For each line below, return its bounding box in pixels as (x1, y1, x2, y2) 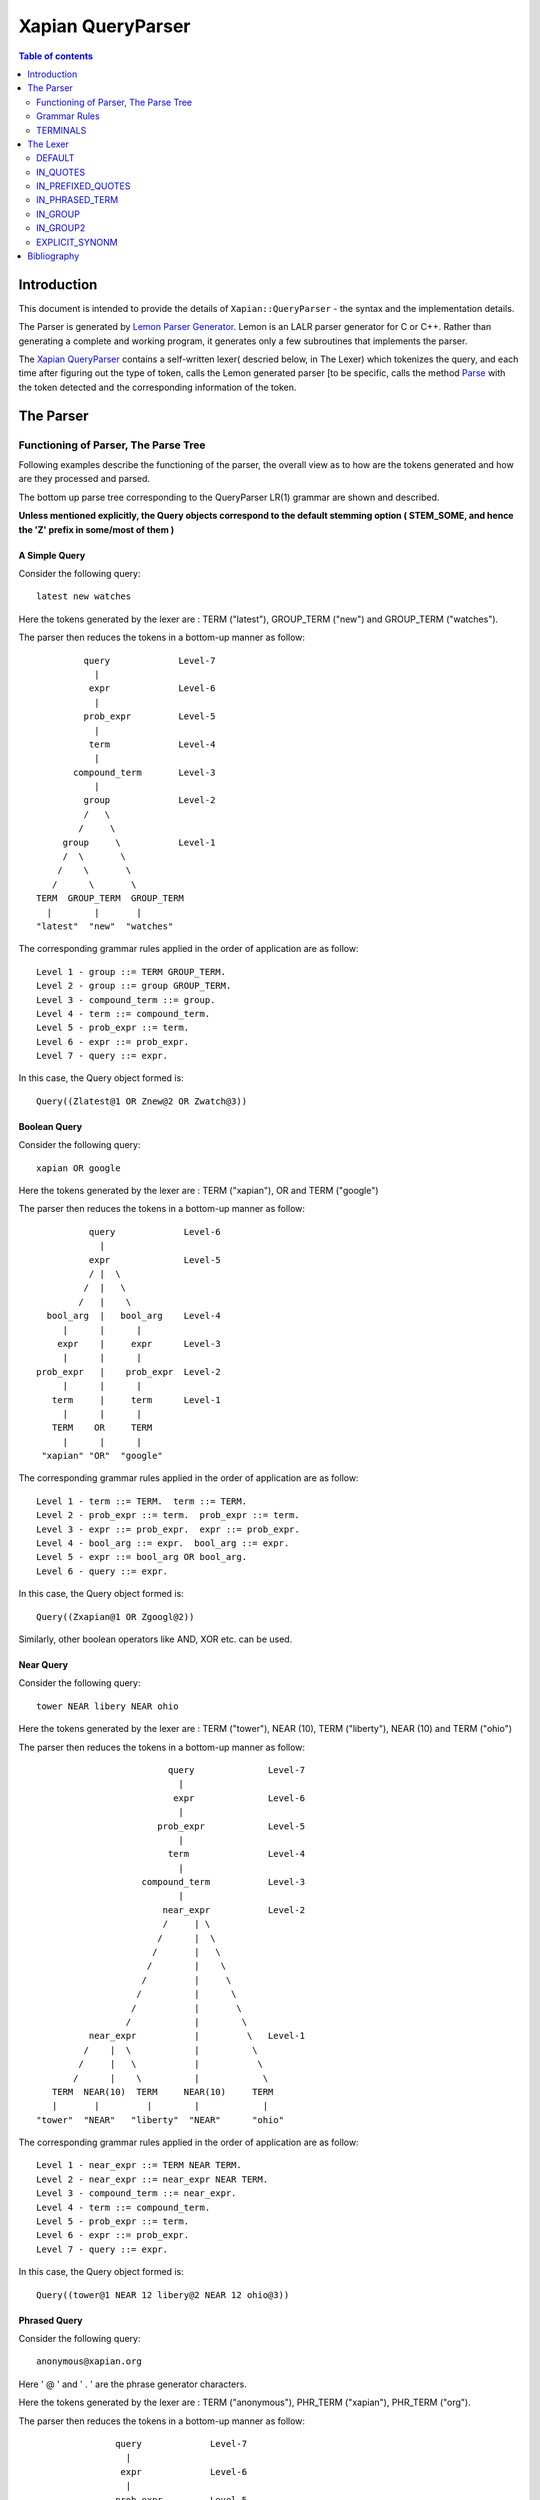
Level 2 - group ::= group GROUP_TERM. (36, 980, 232, 992)
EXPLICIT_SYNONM (36, 236, 119, 248)
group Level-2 (83, 795, 216, 806)
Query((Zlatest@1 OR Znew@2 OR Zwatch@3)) (36, 1095, 248, 1107)
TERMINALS (36, 124, 87, 136)
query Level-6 (88, 1226, 222, 1237)
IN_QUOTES (36, 166, 85, 178)
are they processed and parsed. (18, 473, 150, 485)
